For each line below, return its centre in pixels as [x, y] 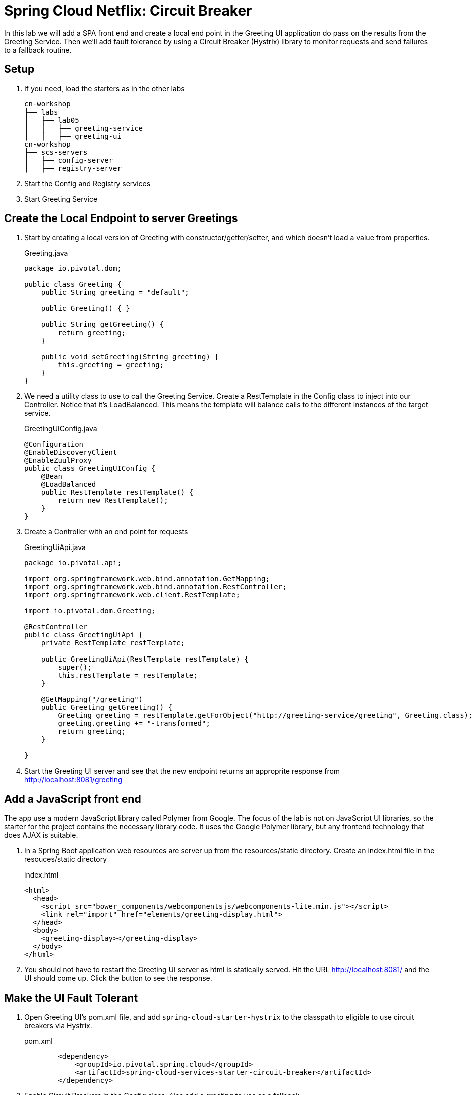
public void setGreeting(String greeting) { [130, 357]
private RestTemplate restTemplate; [113, 643]
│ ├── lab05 [52, 120]
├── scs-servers [56, 152]
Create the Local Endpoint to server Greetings [121, 218]
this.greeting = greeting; [111, 365]
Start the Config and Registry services [87, 183]
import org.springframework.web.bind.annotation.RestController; [155, 587]
